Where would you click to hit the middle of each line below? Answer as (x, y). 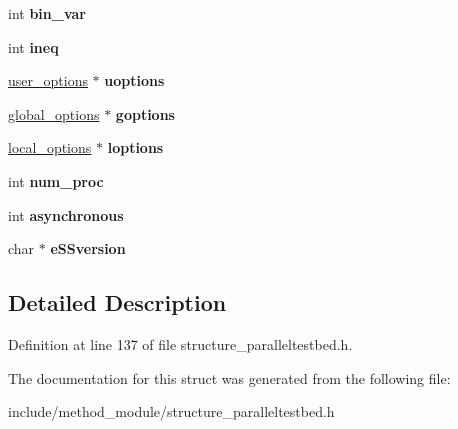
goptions (145, 113)
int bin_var (47, 13)
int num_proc (56, 180)
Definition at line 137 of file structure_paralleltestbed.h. (180, 343)
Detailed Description (117, 302)
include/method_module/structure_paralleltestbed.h (171, 411)
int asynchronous (66, 214)
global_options (54, 113)
